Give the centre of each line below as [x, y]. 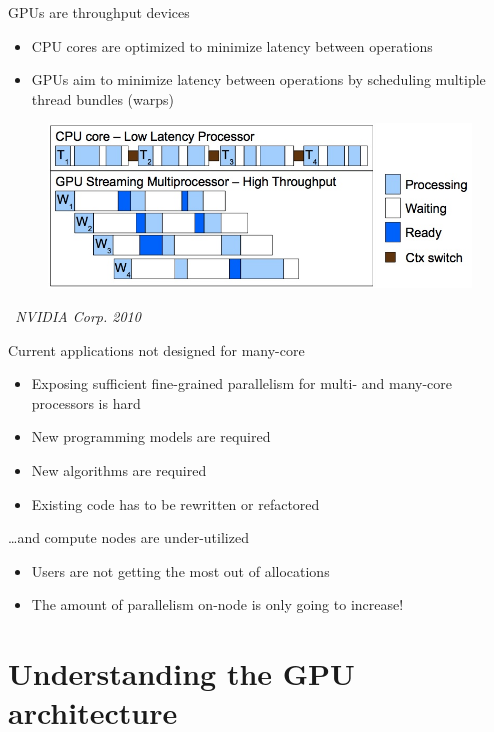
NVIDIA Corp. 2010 [78, 315]
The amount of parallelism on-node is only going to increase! [217, 604]
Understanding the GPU [181, 673]
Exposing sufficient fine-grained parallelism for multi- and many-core [242, 383]
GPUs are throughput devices [99, 12]
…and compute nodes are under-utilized [128, 537]
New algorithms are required [119, 469]
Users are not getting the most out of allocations [180, 570]
